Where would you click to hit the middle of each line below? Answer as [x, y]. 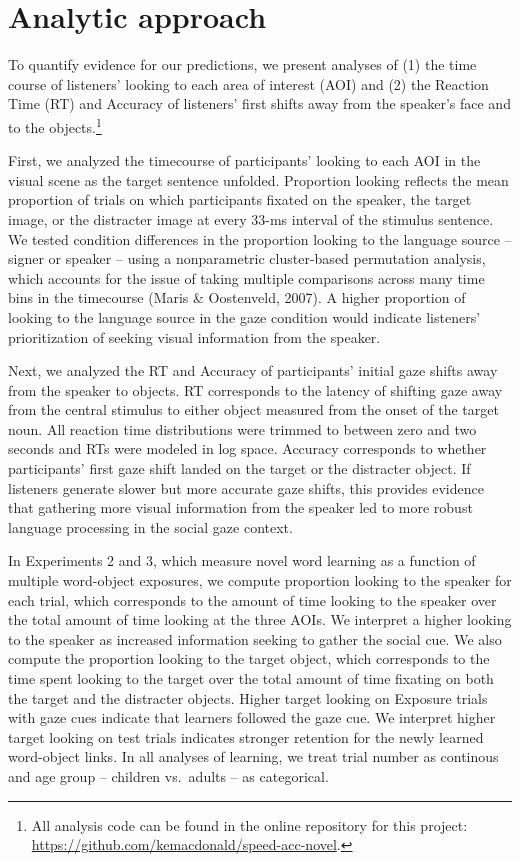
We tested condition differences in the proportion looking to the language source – [260, 238]
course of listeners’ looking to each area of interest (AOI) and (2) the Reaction [248, 83]
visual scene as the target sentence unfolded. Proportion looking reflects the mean [258, 179]
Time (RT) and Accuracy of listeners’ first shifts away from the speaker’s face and [259, 103]
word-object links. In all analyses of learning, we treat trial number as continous [253, 756]
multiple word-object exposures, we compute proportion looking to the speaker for [260, 580]
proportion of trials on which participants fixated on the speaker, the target [240, 199]
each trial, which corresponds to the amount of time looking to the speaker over [252, 599]
